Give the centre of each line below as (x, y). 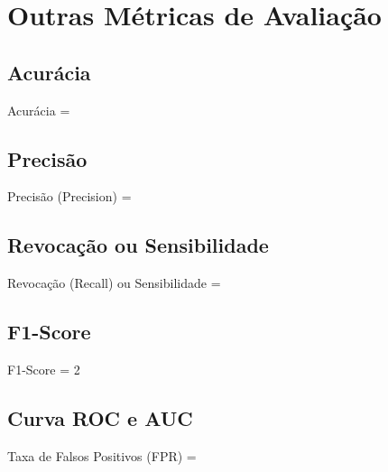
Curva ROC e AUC (100, 417)
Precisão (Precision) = (69, 196)
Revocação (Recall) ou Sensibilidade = (114, 283)
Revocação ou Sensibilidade (138, 245)
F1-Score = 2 (44, 369)
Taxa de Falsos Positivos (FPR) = (102, 455)
